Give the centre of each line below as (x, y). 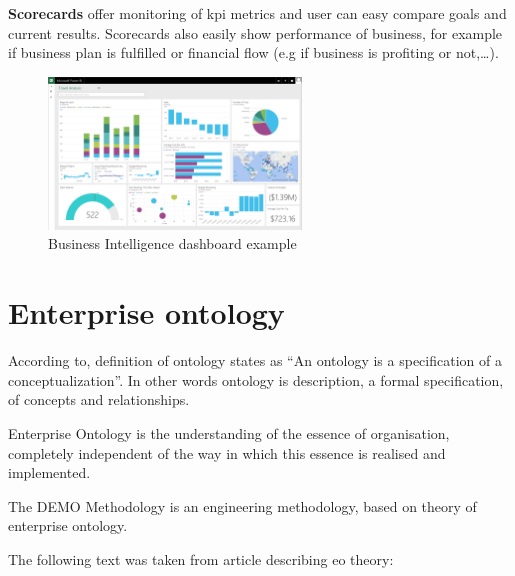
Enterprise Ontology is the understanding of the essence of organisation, (229, 432)
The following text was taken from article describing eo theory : (201, 558)
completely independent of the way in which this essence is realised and (227, 452)
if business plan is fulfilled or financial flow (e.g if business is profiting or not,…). (253, 52)
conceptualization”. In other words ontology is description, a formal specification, (256, 379)
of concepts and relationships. (99, 399)
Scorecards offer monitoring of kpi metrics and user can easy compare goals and (257, 13)
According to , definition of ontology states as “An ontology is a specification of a (255, 360)
